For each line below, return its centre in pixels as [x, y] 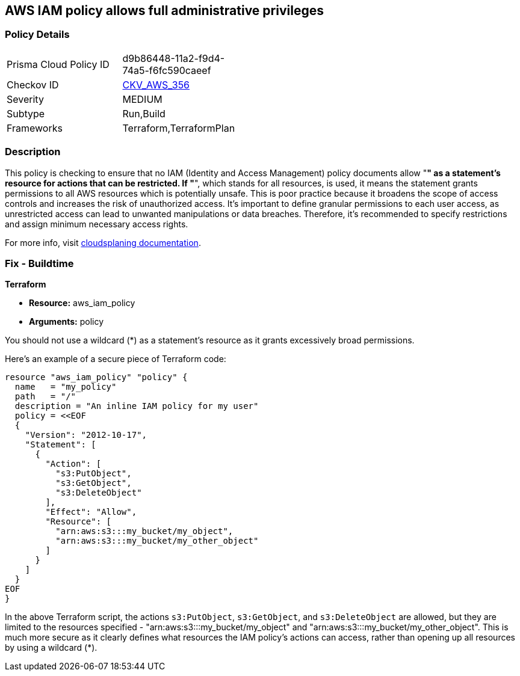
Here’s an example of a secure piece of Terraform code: [116, 359]
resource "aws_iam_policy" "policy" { [96, 377]
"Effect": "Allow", [91, 512]
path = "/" [45, 397]
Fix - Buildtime [39, 263]
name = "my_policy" [66, 387]
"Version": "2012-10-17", [86, 435]
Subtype [26, 113]
